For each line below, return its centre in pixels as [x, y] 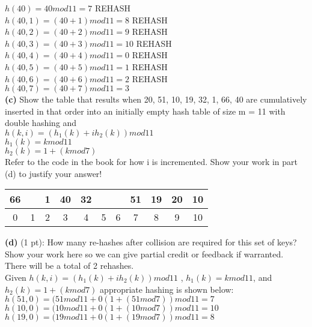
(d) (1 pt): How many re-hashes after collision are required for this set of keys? [151, 242]
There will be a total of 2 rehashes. [69, 265]
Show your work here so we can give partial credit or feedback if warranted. [144, 253]
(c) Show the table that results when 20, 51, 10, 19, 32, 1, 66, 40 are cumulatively [156, 99]
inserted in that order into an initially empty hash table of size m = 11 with [145, 111]
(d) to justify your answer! [54, 173]
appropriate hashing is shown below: [167, 289]
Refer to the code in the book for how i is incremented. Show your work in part [151, 161]
